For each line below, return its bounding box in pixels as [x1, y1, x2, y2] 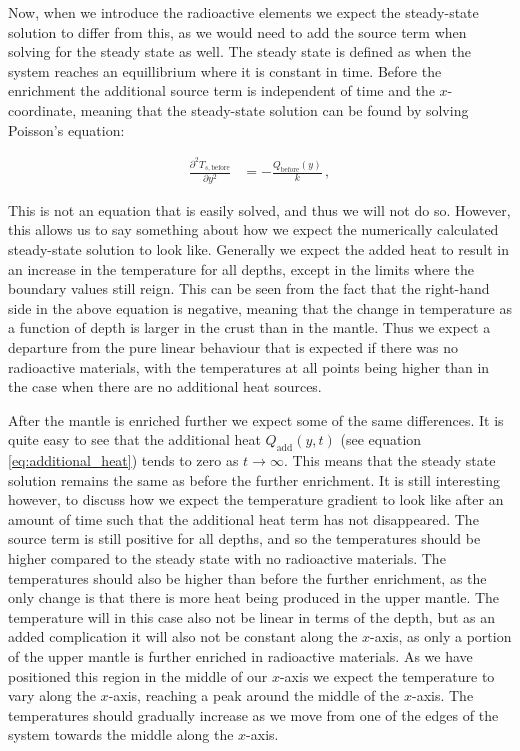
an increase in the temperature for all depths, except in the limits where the [8, 258, 474, 279]
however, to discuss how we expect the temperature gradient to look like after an [8, 489, 504, 510]
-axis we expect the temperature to [279, 665, 495, 686]
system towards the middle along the [8, 724, 234, 745]
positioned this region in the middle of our [8, 665, 268, 686]
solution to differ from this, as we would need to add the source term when [8, 21, 467, 42]
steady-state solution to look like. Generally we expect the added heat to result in [8, 238, 509, 259]
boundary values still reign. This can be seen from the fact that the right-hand [8, 278, 490, 299]
